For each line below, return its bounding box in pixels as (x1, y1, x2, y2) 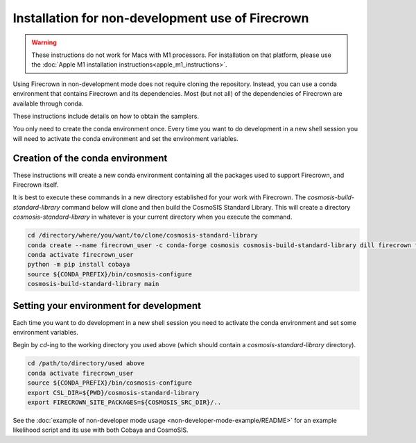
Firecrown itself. (12, 181, 59, 189)
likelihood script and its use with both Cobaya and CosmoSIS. (12, 426, 189, 434)
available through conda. (12, 99, 84, 108)
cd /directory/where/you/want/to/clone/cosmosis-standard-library (27, 231, 258, 240)
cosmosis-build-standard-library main (27, 280, 159, 288)
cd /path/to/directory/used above (27, 360, 145, 367)
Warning (31, 38, 57, 47)
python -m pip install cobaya (27, 260, 130, 269)
